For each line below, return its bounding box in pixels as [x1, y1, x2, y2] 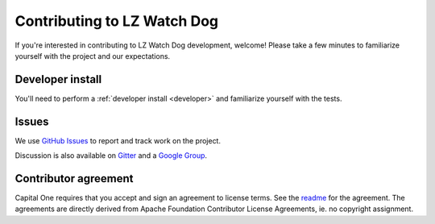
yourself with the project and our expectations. [14, 51, 171, 60]
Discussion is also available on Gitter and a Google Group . [14, 151, 208, 160]
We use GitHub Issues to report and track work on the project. [14, 135, 222, 145]
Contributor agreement [14, 172, 134, 185]
